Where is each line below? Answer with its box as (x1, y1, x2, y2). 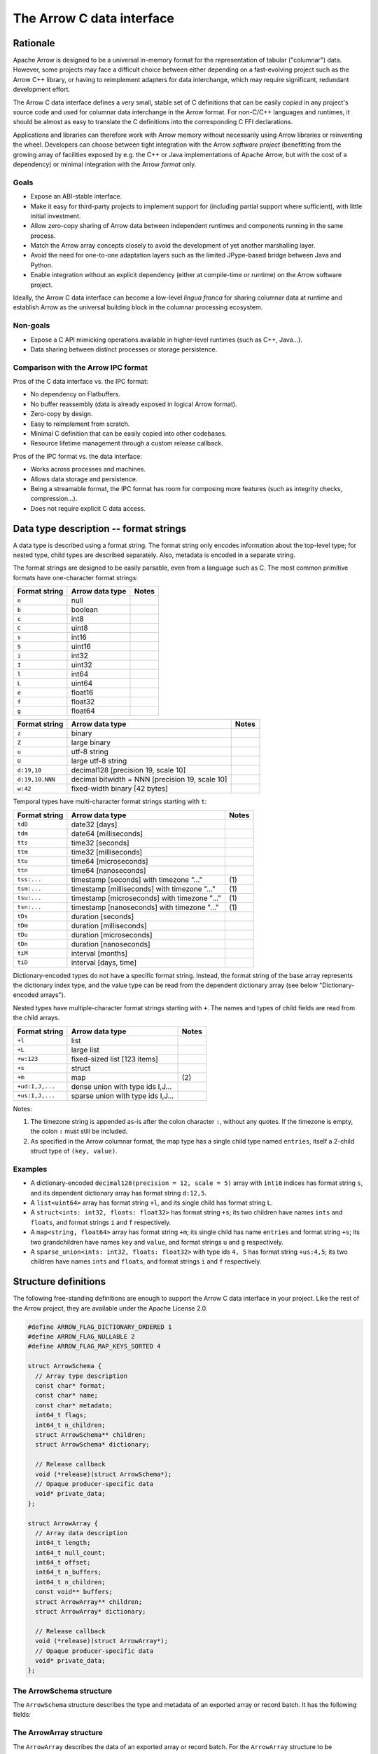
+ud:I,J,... (17, 1083, 55, 1090)
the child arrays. (13, 1014, 60, 1022)
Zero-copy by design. (30, 410, 93, 418)
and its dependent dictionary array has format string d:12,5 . (30, 1189, 206, 1197)
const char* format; (35, 1382, 106, 1390)
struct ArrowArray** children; (35, 1598, 143, 1606)
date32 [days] (71, 819, 118, 829)
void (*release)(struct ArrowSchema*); (35, 1470, 172, 1478)
